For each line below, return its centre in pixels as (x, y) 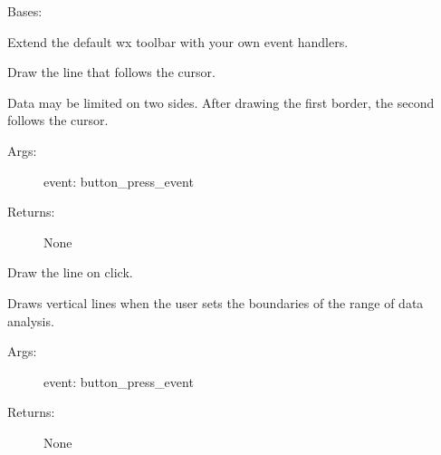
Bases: (25, 11)
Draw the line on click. (70, 272)
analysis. (31, 320)
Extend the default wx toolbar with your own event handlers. (178, 41)
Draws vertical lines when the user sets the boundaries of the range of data (216, 302)
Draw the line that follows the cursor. (111, 72)
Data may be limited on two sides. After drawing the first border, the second (221, 102)
